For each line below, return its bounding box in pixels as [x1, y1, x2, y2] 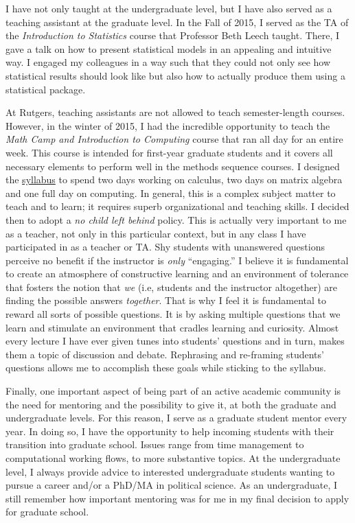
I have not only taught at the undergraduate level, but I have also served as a [5, 1, 332, 15]
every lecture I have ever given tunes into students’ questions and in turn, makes [5, 334, 345, 348]
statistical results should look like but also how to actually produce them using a [5, 68, 345, 82]
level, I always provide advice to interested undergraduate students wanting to [5, 464, 335, 478]
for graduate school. [5, 504, 89, 519]
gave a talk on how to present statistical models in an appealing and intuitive [5, 41, 332, 56]
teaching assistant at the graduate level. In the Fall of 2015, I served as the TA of [5, 14, 349, 29]
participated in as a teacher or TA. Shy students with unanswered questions [5, 240, 325, 254]
